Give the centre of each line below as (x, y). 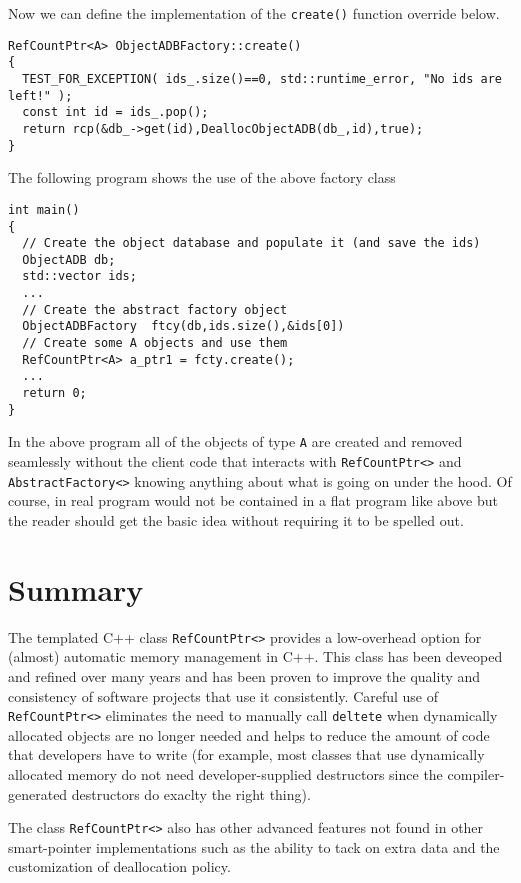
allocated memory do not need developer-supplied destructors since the (225, 773)
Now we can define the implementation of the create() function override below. (254, 13)
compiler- (476, 773)
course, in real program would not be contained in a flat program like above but (253, 500)
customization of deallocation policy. (119, 866)
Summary (76, 588)
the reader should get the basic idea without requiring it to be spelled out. (236, 519)
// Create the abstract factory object (155, 309)
